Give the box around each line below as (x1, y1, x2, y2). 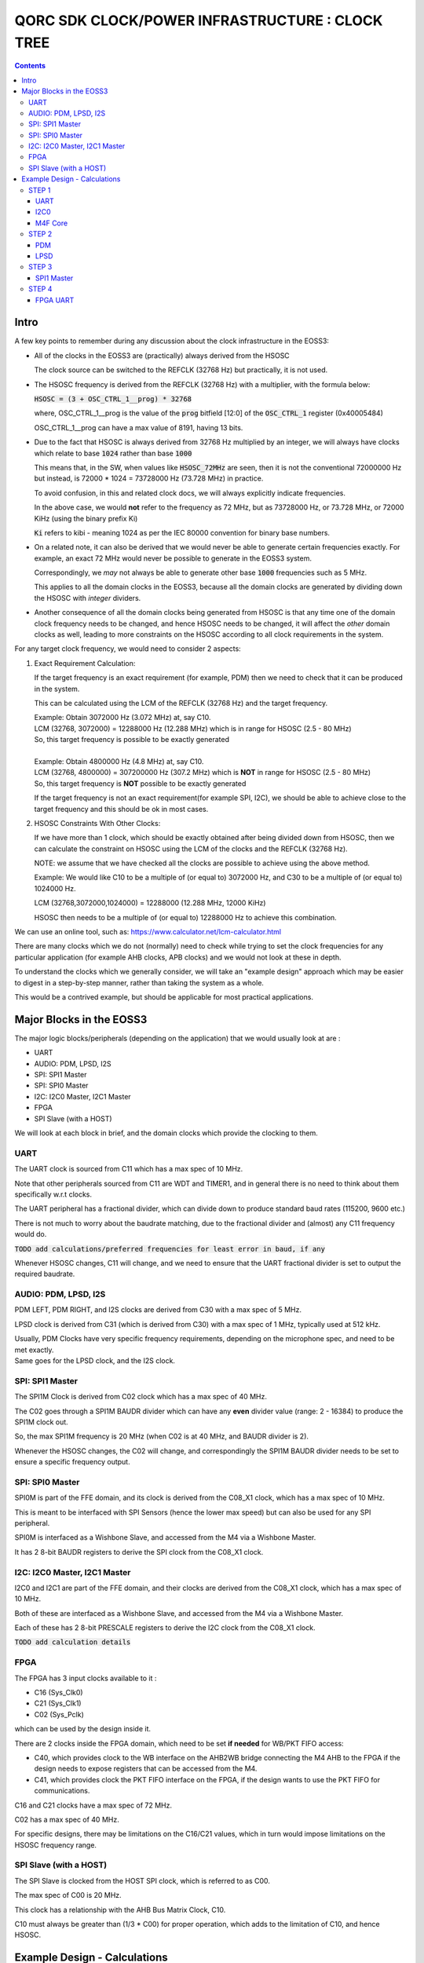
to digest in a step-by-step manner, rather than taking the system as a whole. (14, 978, 265, 987)
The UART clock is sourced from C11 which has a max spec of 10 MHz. (14, 1164, 243, 1174)
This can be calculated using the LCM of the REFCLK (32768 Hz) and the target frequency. (34, 699, 328, 707)
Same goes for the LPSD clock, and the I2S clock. (14, 1355, 176, 1365)
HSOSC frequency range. (14, 1840, 97, 1849)
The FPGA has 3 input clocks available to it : (14, 1673, 157, 1683)
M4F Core (35, 218, 68, 228)
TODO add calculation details (14, 1638, 131, 1647)
